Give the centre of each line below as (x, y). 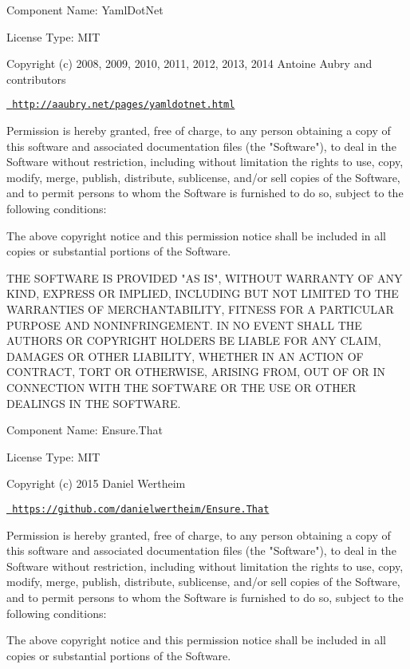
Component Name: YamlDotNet (85, 10)
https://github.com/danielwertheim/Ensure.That (141, 509)
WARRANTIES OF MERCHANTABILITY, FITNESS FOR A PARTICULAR (200, 309)
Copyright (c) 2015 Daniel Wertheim (96, 483)
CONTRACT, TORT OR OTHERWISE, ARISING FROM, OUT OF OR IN (196, 372)
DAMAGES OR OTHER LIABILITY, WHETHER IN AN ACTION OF (185, 356)
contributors (36, 79)
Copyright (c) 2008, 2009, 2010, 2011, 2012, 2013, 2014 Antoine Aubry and (189, 63)
